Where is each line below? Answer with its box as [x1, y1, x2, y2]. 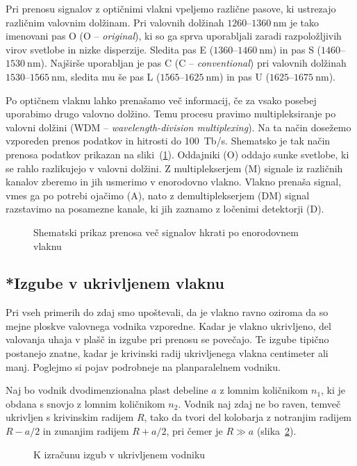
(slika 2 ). [256, 424, 297, 438]
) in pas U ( [219, 69, 270, 83]
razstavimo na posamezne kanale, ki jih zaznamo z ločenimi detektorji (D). [6, 201, 324, 216]
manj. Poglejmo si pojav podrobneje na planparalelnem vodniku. [6, 359, 281, 374]
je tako [290, 15, 319, 29]
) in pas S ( [272, 42, 322, 56]
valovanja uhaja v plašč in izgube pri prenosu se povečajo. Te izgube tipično [6, 332, 329, 347]
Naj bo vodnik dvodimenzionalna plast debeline [6, 383, 208, 397]
